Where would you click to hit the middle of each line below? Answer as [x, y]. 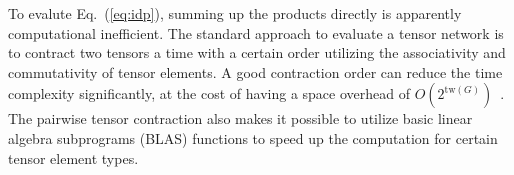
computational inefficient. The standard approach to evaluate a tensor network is [256, 32]
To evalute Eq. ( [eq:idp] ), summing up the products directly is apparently [235, 13]
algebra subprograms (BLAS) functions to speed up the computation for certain [253, 137]
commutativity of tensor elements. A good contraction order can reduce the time [255, 71]
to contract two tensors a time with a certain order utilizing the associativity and [257, 52]
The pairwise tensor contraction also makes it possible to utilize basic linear [240, 118]
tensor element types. [73, 157]
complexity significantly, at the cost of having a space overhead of [209, 93]
